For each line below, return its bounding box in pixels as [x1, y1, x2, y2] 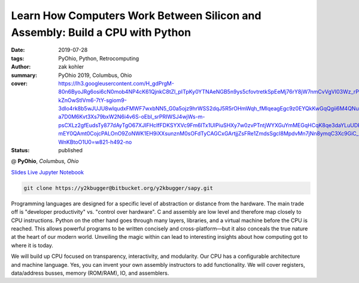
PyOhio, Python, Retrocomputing [58, 54, 139, 62]
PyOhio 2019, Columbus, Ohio [58, 72, 132, 79]
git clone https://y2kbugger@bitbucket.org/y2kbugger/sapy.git [23, 184, 214, 191]
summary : [11, 72, 38, 79]
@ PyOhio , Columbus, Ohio [11, 158, 79, 165]
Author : [11, 63, 31, 70]
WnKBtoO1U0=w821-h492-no [58, 138, 132, 146]
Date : [11, 47, 25, 54]
